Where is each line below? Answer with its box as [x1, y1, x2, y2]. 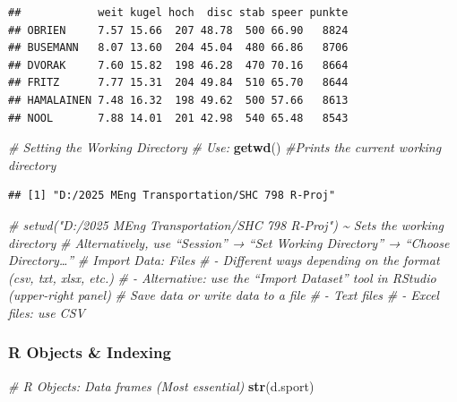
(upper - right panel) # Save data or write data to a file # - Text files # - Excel [8, 286, 439, 304]
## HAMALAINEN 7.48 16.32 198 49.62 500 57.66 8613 [8, 93, 349, 107]
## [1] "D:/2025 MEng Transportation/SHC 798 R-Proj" [8, 189, 336, 202]
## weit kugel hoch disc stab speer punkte [8, 6, 349, 19]
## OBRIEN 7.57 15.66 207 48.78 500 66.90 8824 [8, 23, 349, 37]
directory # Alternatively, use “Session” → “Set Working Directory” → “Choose [8, 233, 450, 252]
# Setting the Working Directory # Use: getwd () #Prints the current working [8, 138, 442, 157]
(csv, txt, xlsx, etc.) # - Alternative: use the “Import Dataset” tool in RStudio [8, 268, 436, 287]
